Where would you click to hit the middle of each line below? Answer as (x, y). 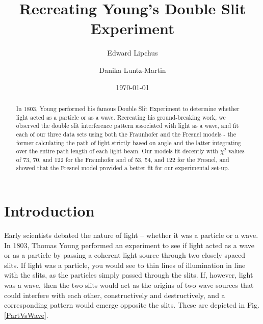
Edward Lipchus (133, 53)
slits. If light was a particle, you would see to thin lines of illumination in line (125, 265)
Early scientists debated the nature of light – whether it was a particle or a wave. (131, 235)
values (236, 151)
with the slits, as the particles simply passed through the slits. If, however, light (129, 275)
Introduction (49, 211)
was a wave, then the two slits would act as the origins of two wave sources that (129, 285)
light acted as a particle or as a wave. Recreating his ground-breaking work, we (121, 117)
